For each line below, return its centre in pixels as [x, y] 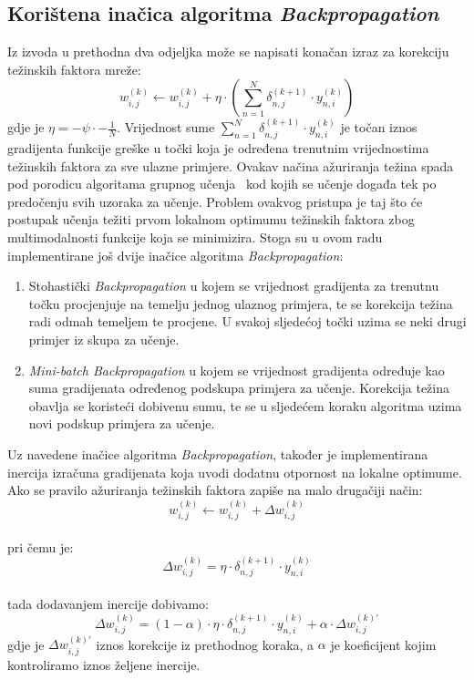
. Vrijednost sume [166, 127]
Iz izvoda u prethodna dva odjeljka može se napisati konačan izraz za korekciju [228, 52]
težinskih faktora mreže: [74, 69]
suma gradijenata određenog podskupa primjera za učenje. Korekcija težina [239, 388]
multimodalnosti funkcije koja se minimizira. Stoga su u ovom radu [195, 237]
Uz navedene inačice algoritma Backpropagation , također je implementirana [218, 453]
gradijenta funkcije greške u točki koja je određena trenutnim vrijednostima [218, 148]
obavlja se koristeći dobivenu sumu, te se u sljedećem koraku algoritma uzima [245, 405]
